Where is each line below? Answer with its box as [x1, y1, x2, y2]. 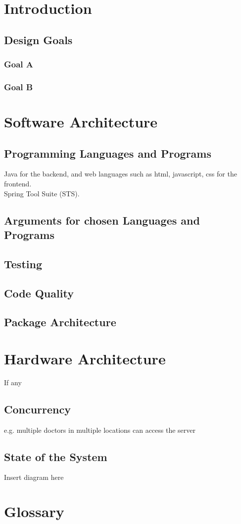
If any [4, 377, 22, 387]
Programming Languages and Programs [4, 145, 211, 161]
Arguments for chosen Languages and [4, 212, 200, 228]
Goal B [4, 80, 33, 93]
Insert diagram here [4, 472, 64, 482]
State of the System [4, 449, 107, 464]
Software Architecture [4, 112, 158, 132]
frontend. [4, 178, 32, 189]
